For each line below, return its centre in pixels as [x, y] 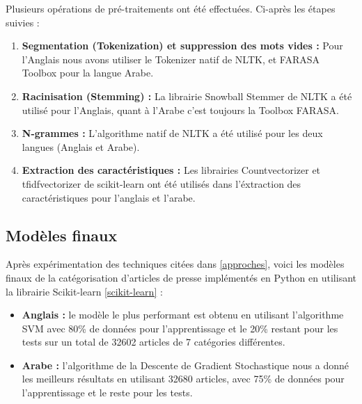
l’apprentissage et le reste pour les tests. [107, 393]
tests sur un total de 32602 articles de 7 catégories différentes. [154, 342]
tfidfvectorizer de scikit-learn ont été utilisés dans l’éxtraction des [162, 183]
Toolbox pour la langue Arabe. [88, 73]
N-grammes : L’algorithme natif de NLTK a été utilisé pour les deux [172, 133]
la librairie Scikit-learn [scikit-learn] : [84, 291]
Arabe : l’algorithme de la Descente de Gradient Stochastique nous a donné [185, 365]
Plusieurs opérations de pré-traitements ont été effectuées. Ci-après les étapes [171, 8]
